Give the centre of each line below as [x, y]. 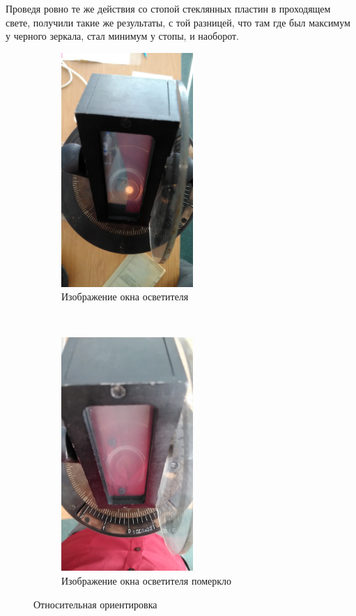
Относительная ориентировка [95, 604]
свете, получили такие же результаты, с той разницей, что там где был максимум [178, 22]
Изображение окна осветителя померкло [147, 581]
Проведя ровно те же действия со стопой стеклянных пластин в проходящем [168, 8]
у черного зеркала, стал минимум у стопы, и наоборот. [122, 36]
